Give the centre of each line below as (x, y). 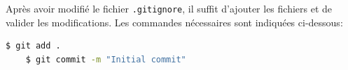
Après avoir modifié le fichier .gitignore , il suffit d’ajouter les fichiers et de (169, 8)
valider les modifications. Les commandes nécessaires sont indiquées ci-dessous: (174, 22)
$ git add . (33, 46)
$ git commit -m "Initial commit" (106, 59)
